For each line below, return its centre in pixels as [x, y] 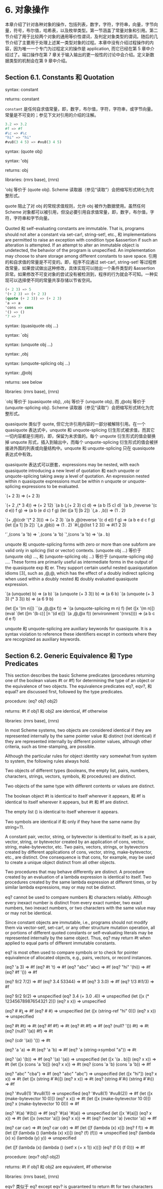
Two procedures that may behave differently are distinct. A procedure [75, 872]
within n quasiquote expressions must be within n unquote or [66, 481]
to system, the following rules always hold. [48, 761]
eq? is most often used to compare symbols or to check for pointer [72, 953]
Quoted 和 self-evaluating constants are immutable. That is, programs [75, 228]
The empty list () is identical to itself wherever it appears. [62, 812]
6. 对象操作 [27, 10]
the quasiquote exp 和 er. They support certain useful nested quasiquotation [81, 568]
